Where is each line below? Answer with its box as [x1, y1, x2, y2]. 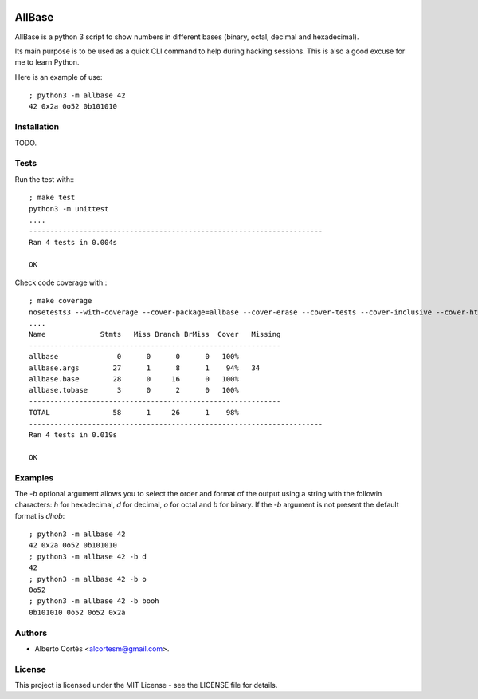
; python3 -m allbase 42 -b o [29, 575, 147, 583]
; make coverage [29, 296, 92, 306]
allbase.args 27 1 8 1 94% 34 [29, 363, 261, 373]
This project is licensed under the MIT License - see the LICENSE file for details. [14, 681, 278, 690]
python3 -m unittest [29, 204, 109, 213]
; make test [29, 193, 76, 203]
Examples [14, 472, 54, 483]
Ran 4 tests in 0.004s [29, 238, 118, 247]
